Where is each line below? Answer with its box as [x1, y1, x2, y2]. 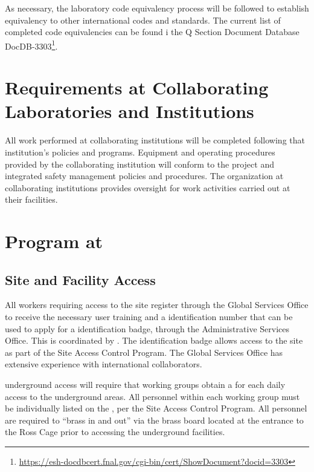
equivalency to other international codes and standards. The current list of [5, 13, 281, 26]
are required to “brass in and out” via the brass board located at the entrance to [5, 413, 304, 426]
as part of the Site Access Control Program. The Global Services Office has [5, 346, 283, 358]
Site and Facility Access [5, 270, 156, 289]
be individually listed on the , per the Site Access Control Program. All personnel [5, 402, 307, 415]
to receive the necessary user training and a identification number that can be [5, 310, 293, 323]
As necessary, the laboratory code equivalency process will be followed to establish [5, 2, 309, 14]
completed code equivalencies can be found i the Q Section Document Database [5, 25, 300, 38]
